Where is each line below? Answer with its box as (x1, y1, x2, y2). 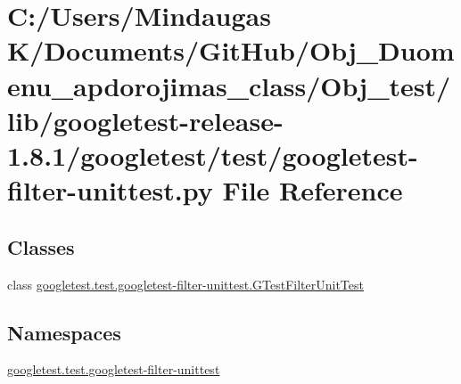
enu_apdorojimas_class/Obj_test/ (7, 67, 451, 103)
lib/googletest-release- (7, 102, 284, 138)
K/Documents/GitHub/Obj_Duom (7, 32, 455, 69)
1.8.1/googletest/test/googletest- (7, 136, 418, 173)
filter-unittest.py (7, 172, 213, 208)
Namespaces (7, 318, 121, 346)
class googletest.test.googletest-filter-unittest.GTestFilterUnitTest (7, 274, 364, 293)
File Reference (222, 172, 403, 208)
